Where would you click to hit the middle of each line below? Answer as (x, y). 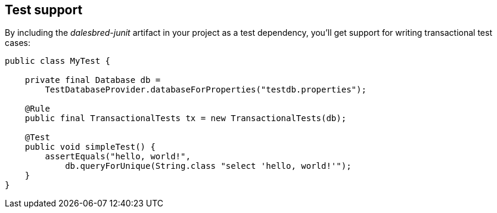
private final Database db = (93, 80)
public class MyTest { (58, 61)
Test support (44, 10)
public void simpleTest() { (90, 147)
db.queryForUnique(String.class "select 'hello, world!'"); (208, 166)
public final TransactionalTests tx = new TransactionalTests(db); (186, 118)
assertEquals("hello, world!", (118, 157)
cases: (18, 43)
